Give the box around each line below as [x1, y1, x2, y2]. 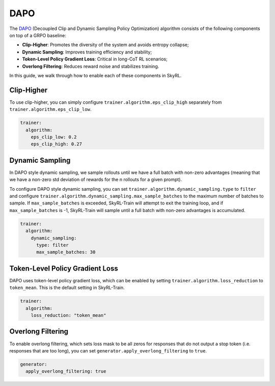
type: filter [36, 242, 69, 248]
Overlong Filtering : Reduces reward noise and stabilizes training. [22, 63, 159, 69]
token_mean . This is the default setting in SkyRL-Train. [9, 285, 125, 291]
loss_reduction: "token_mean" [31, 313, 106, 318]
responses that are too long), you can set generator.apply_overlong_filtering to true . [9, 347, 207, 353]
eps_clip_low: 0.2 [31, 134, 77, 140]
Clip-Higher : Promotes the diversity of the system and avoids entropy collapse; [22, 42, 189, 48]
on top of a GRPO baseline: [9, 32, 66, 38]
